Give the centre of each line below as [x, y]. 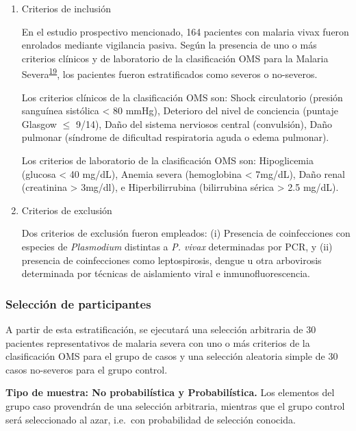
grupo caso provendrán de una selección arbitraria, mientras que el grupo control [175, 405]
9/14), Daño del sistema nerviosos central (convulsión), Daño [204, 123]
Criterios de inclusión [66, 8]
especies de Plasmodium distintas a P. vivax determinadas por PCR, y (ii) [177, 246]
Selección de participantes [78, 303]
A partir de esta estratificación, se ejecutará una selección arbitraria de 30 [161, 329]
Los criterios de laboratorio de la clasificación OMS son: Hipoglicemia [167, 160]
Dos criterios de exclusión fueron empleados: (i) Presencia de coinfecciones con [186, 233]
